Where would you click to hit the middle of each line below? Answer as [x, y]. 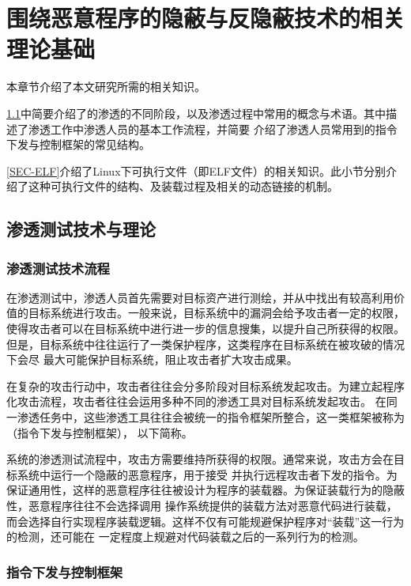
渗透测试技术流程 [58, 268]
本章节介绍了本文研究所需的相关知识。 [106, 87]
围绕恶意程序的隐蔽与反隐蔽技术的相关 [206, 18]
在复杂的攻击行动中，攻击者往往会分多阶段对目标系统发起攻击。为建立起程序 [205, 386]
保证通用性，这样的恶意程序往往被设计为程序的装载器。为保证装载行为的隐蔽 [205, 490]
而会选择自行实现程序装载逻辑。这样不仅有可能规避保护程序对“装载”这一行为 [205, 521]
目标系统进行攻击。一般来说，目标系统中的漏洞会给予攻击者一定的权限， [216, 313]
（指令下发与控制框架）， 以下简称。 [100, 432]
